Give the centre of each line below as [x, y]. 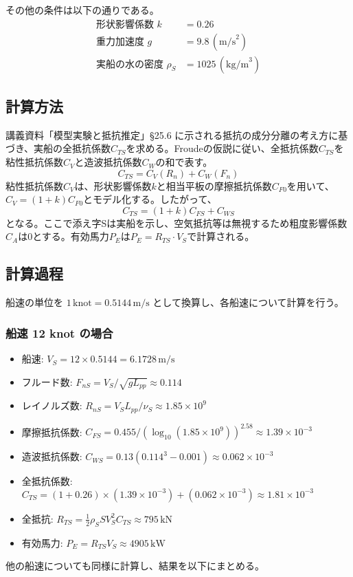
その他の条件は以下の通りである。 [82, 10]
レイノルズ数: [52, 405]
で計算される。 [221, 236]
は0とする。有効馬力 [64, 236]
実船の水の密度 [129, 64]
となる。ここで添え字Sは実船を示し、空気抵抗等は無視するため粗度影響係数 [176, 222]
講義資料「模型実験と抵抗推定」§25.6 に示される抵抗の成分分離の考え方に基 [177, 134]
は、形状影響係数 [113, 185]
